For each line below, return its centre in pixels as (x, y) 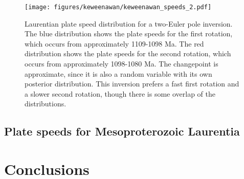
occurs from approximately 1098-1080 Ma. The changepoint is (121, 64)
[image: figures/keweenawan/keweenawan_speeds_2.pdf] (118, 7)
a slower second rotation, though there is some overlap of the (120, 93)
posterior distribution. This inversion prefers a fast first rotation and (132, 84)
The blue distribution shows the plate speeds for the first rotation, (129, 33)
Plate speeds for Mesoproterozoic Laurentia (122, 131)
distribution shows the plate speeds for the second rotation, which (128, 53)
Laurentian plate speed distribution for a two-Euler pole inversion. (129, 23)
